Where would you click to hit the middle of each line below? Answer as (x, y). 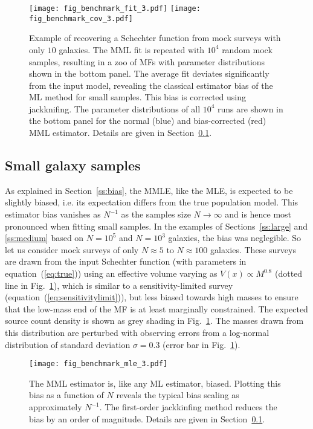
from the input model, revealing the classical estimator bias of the (151, 85)
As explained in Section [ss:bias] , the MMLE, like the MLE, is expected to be (149, 190)
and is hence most (258, 214)
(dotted (289, 273)
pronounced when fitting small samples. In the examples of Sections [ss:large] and (156, 226)
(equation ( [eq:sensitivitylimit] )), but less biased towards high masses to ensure (152, 297)
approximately (56, 407)
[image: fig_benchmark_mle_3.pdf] (98, 364)
